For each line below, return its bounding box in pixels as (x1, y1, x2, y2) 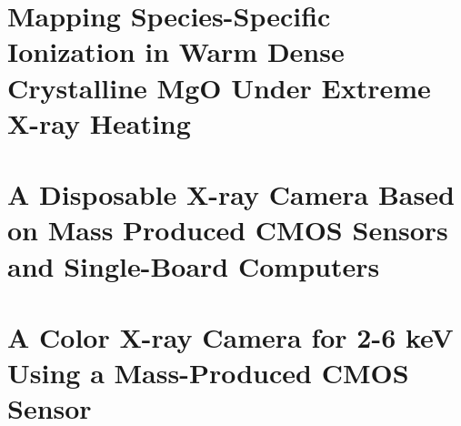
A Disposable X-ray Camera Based (7, 176, 455, 213)
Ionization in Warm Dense (7, 33, 345, 70)
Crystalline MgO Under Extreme (7, 68, 431, 106)
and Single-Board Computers (7, 247, 380, 284)
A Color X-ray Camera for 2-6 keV (7, 318, 454, 355)
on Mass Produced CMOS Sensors (7, 211, 448, 248)
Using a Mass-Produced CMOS (7, 354, 409, 391)
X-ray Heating (7, 104, 191, 141)
